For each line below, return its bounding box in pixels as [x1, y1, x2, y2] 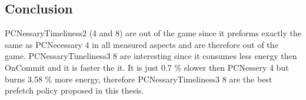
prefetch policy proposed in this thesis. [5, 84, 144, 96]
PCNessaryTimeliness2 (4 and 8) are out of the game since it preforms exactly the [5, 27, 301, 39]
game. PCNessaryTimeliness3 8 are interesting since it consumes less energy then [5, 50, 297, 62]
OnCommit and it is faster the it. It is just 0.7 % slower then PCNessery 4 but [5, 61, 289, 73]
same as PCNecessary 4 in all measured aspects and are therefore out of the [5, 38, 278, 50]
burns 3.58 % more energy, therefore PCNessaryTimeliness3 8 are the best [5, 73, 272, 85]
